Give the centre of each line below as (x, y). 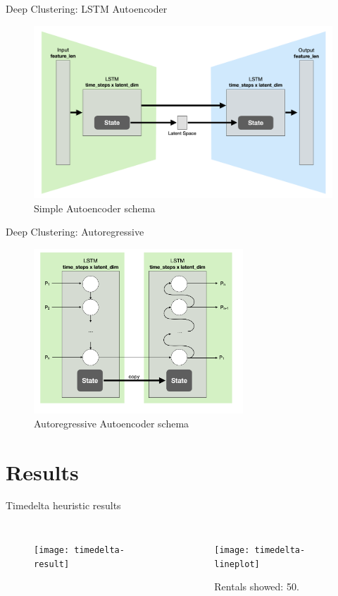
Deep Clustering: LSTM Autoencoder (87, 8)
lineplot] (237, 564)
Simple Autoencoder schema (95, 208)
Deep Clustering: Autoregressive (75, 232)
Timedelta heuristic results (63, 505)
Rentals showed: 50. (257, 586)
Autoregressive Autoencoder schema (112, 423)
